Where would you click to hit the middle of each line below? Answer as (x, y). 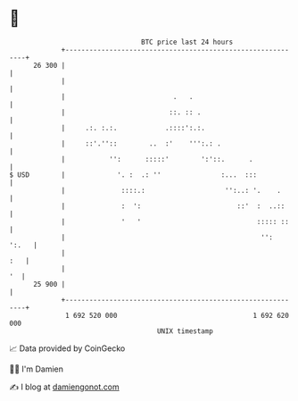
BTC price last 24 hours (187, 42)
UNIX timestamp (185, 331)
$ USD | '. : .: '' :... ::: (133, 175)
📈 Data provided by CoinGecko (67, 348)
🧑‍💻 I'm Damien (37, 369)
